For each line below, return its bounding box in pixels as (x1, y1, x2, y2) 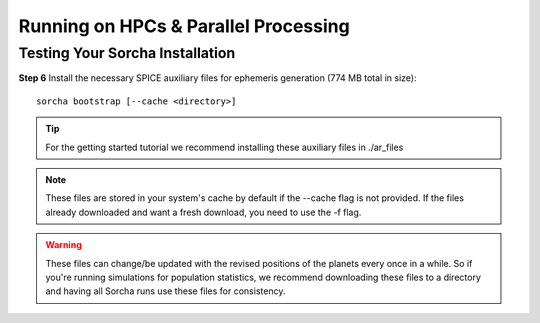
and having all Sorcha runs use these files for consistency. (45, 285, 286, 297)
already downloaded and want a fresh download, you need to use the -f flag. (45, 206, 362, 218)
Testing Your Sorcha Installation (18, 44, 236, 62)
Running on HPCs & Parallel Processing (18, 15, 350, 37)
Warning (45, 239, 82, 251)
